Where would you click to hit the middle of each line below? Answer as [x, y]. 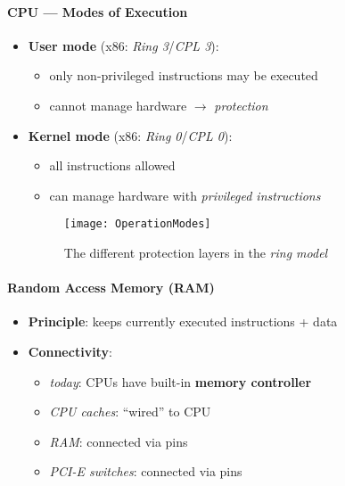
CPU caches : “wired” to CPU [130, 412]
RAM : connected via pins [119, 441]
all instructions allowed [112, 165]
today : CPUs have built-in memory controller [181, 381]
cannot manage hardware [118, 105]
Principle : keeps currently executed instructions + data [183, 321]
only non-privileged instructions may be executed [184, 75]
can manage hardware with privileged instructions [185, 195]
